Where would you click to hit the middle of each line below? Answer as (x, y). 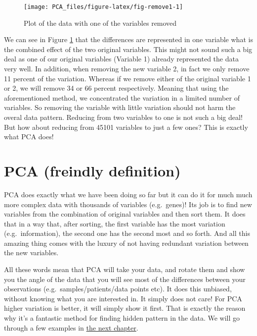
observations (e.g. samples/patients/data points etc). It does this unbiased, (118, 289)
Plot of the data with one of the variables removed (100, 23)
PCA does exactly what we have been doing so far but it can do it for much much (128, 194)
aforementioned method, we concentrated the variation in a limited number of (122, 97)
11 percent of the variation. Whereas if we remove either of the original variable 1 (128, 78)
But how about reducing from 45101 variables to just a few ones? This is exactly (126, 127)
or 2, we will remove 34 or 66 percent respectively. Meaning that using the (116, 88)
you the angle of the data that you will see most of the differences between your (125, 279)
